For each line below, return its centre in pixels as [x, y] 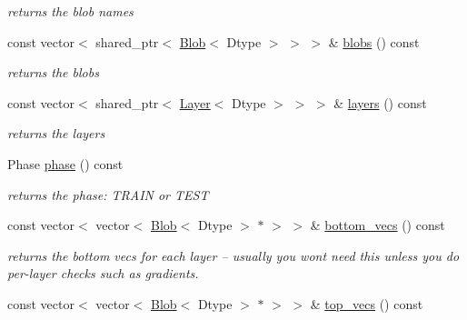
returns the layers [56, 133]
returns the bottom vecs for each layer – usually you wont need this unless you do [233, 255]
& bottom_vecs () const [378, 225]
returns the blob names [70, 11]
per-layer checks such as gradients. [103, 273]
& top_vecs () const [367, 303]
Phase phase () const [65, 163]
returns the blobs [53, 72]
